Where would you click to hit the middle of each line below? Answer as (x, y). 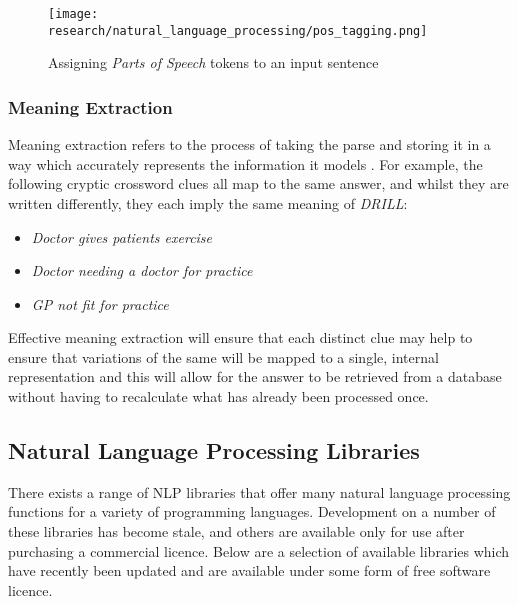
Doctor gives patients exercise (122, 236)
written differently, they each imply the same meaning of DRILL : (208, 202)
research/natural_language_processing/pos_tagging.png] (238, 30)
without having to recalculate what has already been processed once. (218, 396)
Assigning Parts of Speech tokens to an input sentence (213, 62)
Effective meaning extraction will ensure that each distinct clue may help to (240, 337)
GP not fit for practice (100, 303)
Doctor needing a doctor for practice (142, 270)
